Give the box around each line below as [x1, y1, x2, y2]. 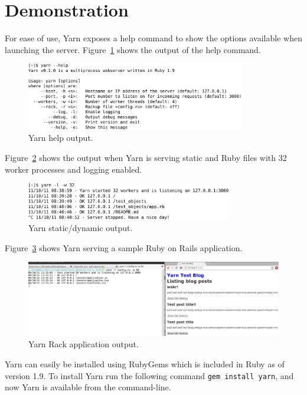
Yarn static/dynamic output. [28, 222, 133, 234]
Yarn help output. [28, 131, 93, 144]
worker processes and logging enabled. [5, 163, 142, 175]
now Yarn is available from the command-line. [5, 381, 171, 393]
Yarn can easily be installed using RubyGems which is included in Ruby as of [5, 357, 285, 370]
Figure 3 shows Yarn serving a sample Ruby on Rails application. [5, 241, 243, 254]
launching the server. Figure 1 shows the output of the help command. [5, 43, 261, 55]
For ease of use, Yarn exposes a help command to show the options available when [5, 32, 302, 44]
